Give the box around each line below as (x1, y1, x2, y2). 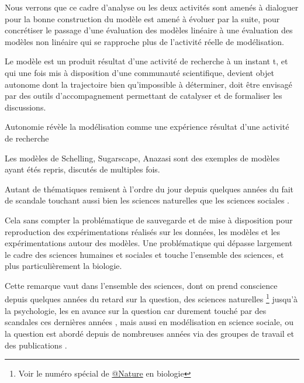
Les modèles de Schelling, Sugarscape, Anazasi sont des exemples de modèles (5, 151, 280, 164)
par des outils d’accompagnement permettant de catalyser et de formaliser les (5, 89, 282, 102)
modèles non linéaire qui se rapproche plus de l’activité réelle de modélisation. (5, 35, 285, 47)
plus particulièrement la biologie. (5, 260, 122, 272)
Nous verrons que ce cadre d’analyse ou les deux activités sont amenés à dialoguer (5, 1, 299, 13)
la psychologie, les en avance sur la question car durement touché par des (5, 304, 267, 316)
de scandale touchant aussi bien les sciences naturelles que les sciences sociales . (5, 194, 289, 206)
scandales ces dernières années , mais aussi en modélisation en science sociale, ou (5, 316, 293, 328)
